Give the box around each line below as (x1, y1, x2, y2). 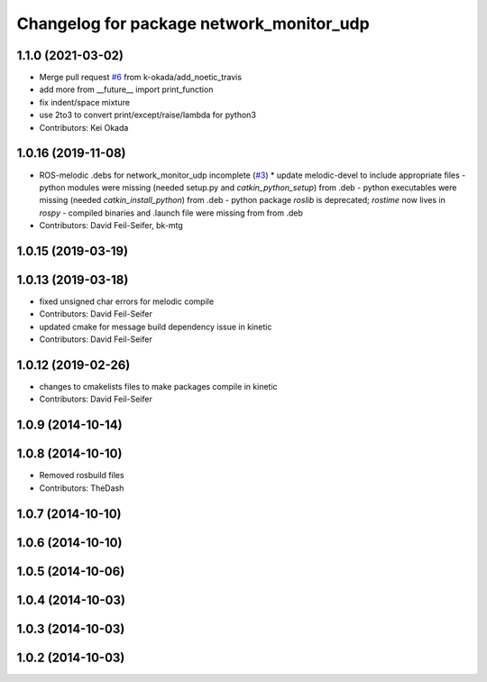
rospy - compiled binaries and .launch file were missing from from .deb (39, 207, 304, 218)
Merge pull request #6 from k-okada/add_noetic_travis (39, 72, 243, 83)
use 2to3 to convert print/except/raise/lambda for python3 (39, 109, 257, 121)
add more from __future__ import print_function (39, 84, 214, 95)
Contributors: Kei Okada (39, 122, 129, 133)
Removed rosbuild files (39, 470, 125, 481)
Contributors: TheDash (39, 483, 124, 493)
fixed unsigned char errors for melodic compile (39, 296, 215, 307)
